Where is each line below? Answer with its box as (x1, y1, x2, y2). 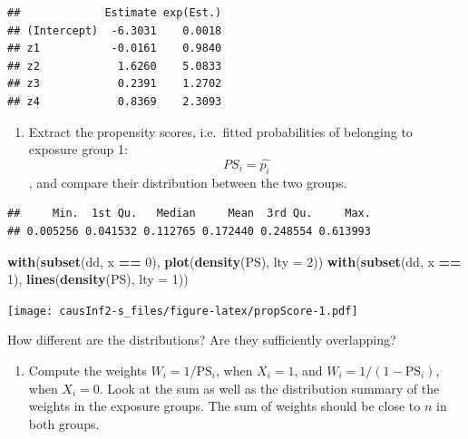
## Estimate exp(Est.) (7, 6, 222, 19)
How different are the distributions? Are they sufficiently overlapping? (7, 330, 396, 349)
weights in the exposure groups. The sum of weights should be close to (28, 396, 421, 415)
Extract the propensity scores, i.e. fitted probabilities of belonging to (28, 122, 413, 141)
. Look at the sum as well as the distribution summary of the (99, 378, 440, 397)
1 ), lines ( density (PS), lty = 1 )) (7, 269, 189, 288)
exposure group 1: (28, 140, 128, 159)
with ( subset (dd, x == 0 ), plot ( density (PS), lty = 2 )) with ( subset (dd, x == (7, 251, 462, 270)
